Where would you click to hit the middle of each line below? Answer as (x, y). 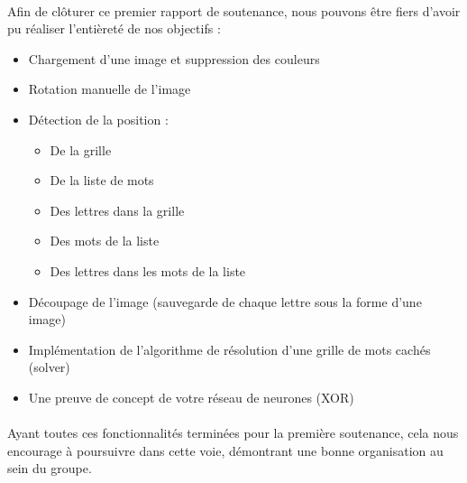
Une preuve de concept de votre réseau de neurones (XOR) (191, 397)
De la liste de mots (102, 180)
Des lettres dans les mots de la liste (148, 270)
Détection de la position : (98, 119)
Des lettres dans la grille (117, 210)
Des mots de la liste (105, 241)
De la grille (81, 149)
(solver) (49, 367)
